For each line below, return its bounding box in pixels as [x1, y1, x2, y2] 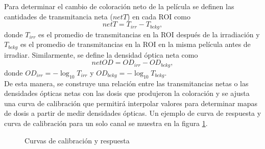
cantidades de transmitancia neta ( [4, 11, 113, 21]
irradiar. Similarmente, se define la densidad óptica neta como [4, 49, 198, 60]
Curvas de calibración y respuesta [25, 135, 130, 145]
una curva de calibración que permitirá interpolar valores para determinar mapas [4, 97, 258, 108]
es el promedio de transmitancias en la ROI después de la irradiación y [38, 29, 260, 39]
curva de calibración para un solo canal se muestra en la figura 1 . [4, 117, 208, 128]
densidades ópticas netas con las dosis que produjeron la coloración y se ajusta [4, 88, 250, 98]
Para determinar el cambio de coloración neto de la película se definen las [4, 1, 234, 11]
